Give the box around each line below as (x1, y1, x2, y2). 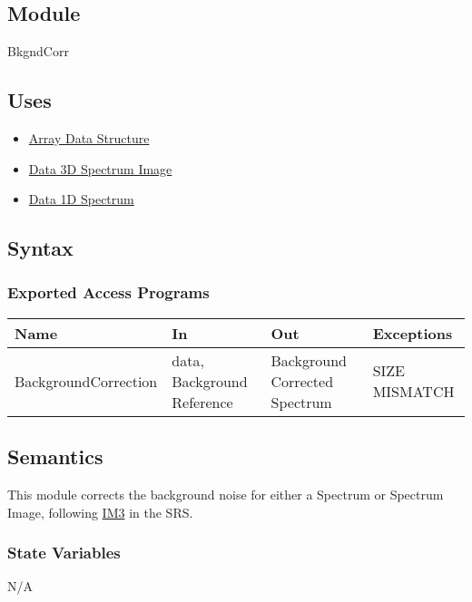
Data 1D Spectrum (28, 189, 134, 209)
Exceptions (372, 322, 453, 344)
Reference (172, 391, 233, 413)
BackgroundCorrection (15, 370, 158, 392)
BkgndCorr (7, 42, 69, 61)
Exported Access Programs (7, 281, 210, 304)
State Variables (7, 541, 121, 564)
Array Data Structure (28, 129, 150, 147)
